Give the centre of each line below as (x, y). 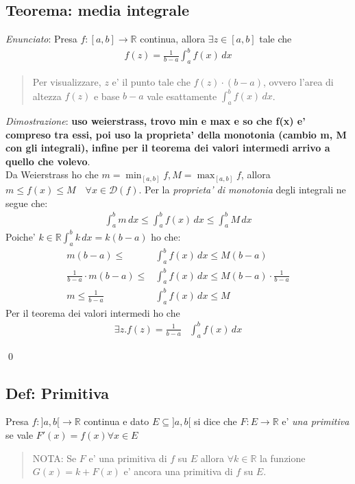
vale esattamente (182, 96)
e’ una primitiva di (128, 458)
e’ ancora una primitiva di (178, 471)
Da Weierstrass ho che (52, 174)
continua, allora (173, 39)
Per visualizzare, (67, 82)
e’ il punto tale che (151, 82)
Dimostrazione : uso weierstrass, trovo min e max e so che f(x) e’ (156, 121)
